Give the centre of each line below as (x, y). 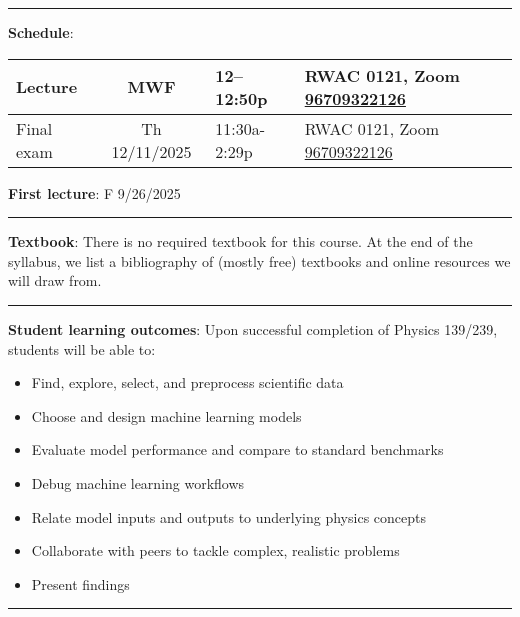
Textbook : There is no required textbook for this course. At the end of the (240, 241)
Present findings (80, 583)
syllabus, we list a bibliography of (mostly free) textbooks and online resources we (259, 260)
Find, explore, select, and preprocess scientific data (187, 382)
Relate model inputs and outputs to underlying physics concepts (228, 516)
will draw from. (55, 280)
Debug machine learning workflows (138, 482)
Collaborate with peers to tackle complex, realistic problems (215, 550)
